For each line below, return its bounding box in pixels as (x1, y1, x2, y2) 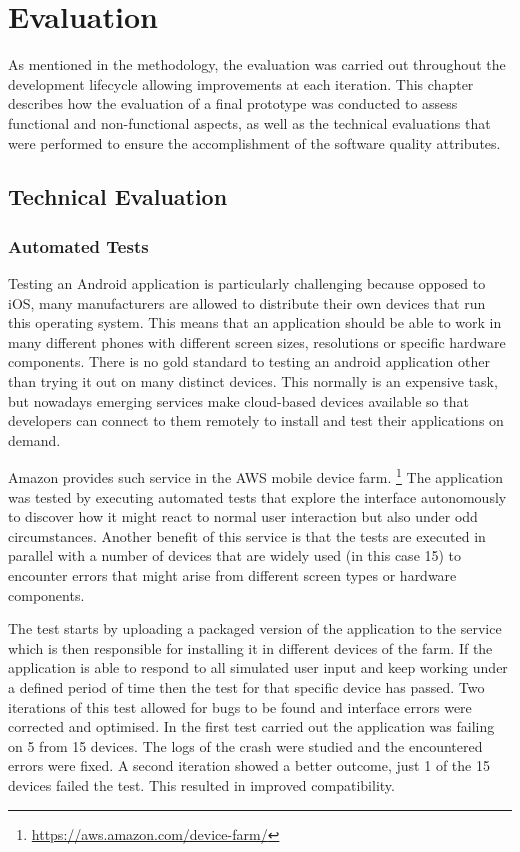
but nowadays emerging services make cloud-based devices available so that (8, 390, 469, 411)
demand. (8, 429, 61, 450)
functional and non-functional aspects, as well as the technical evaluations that (8, 112, 491, 133)
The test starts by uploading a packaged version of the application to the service (8, 618, 502, 639)
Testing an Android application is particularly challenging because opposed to (8, 273, 486, 294)
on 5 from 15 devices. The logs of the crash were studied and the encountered (8, 735, 483, 756)
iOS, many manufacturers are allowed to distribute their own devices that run (8, 292, 486, 313)
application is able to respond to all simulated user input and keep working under (8, 657, 508, 678)
